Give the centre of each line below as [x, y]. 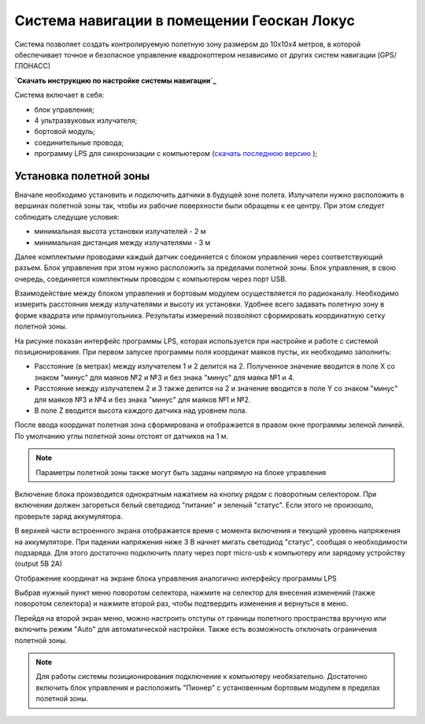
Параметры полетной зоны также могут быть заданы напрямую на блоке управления [181, 472]
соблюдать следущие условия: [67, 217]
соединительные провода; [79, 143]
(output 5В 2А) [39, 564]
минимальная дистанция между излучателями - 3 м [122, 242]
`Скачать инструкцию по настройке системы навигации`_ [115, 80]
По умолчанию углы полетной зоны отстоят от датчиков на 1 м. [122, 436]
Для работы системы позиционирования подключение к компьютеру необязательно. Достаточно [201, 677]
